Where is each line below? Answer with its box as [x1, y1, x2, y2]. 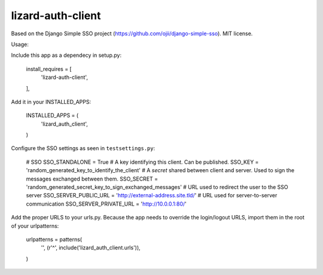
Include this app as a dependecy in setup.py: [11, 51, 122, 59]
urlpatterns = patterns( [26, 236, 83, 243]
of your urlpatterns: [11, 222, 59, 230]
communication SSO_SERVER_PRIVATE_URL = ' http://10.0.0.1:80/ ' [26, 200, 187, 207]
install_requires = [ [26, 65, 72, 72]
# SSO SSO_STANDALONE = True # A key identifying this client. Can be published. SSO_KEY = [26, 158, 259, 166]
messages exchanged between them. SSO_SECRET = [26, 175, 159, 182]
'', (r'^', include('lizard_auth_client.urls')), [41, 244, 141, 251]
